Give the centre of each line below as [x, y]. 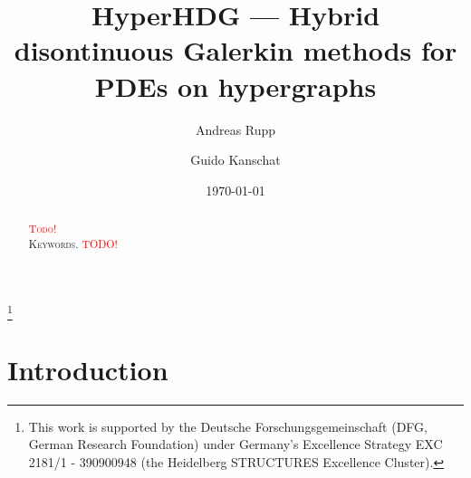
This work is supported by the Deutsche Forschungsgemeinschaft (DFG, [228, 426]
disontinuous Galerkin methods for [235, 50]
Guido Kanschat [235, 160]
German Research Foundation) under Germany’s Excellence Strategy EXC [235, 444]
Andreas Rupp [235, 129]
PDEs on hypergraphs [235, 86]
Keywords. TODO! [73, 243]
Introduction [88, 369]
